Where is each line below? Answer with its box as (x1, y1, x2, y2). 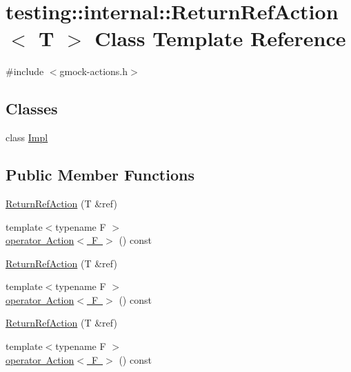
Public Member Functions (6, 164, 194, 185)
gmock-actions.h (59, 64, 128, 79)
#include (6, 64, 44, 79)
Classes (6, 98, 58, 119)
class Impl (6, 130, 48, 145)
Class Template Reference (94, 24, 346, 52)
